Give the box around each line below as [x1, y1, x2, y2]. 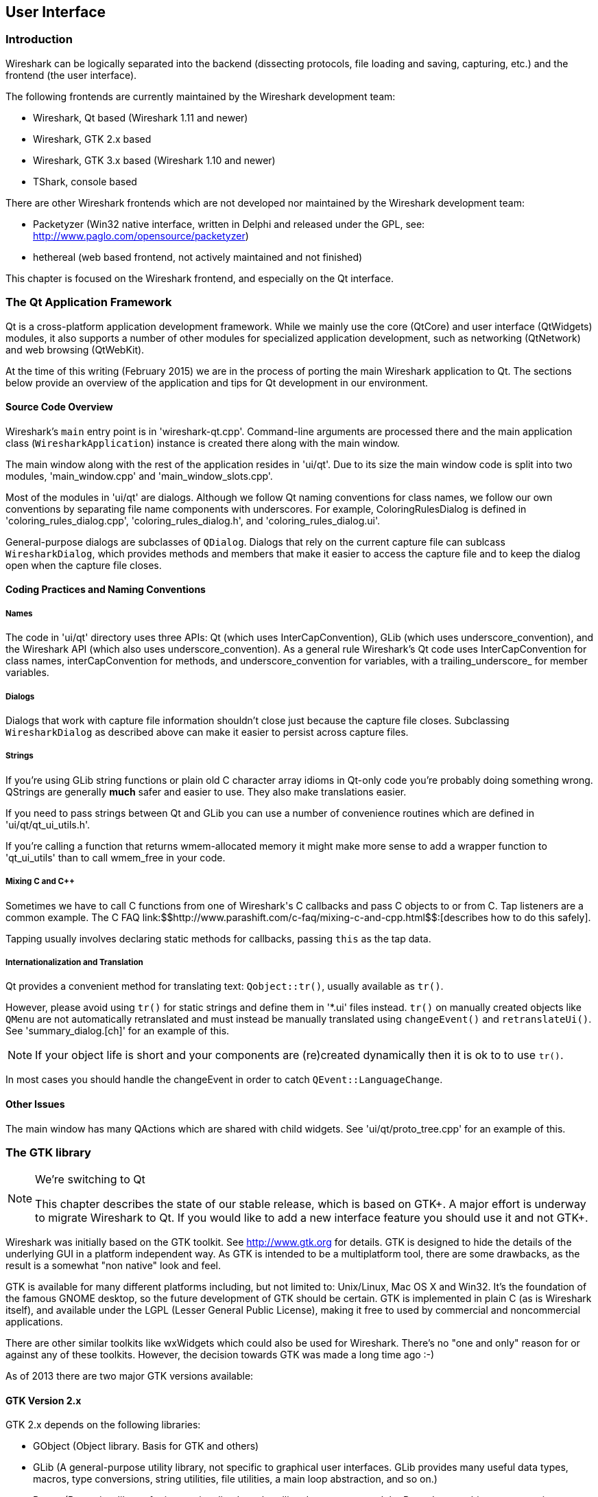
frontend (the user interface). [5, 69, 137, 81]
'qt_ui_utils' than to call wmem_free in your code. [5, 851, 226, 863]
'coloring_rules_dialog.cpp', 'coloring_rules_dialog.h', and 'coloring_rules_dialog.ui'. [5, 514, 381, 526]
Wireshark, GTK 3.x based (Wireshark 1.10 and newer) [33, 154, 276, 166]
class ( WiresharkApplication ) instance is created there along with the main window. [5, 437, 400, 449]
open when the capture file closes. [5, 559, 162, 571]
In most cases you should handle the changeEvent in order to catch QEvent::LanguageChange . [5, 1074, 443, 1086]
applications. [5, 1316, 63, 1328]
